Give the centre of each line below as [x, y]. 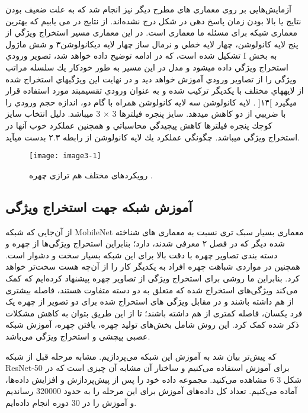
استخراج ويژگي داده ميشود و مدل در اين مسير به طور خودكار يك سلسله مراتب [147, 67]
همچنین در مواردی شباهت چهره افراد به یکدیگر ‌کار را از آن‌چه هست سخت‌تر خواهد [153, 266]
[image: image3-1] [65, 156]
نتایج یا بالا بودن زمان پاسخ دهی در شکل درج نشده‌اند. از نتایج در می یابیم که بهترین [153, 20]
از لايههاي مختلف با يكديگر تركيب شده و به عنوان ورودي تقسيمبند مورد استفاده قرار [155, 90]
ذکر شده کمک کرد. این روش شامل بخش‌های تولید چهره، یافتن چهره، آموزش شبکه [152, 324]
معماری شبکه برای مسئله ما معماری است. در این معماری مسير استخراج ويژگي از [151, 32]
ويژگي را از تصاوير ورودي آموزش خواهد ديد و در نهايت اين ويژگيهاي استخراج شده [151, 79]
